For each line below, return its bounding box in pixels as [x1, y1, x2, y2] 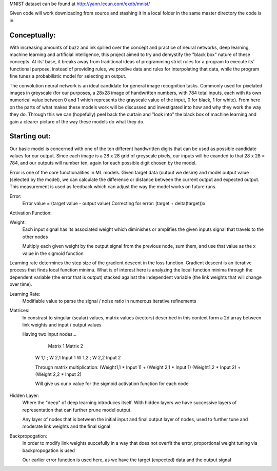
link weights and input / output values [22, 322, 102, 328]
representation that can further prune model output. [22, 407, 132, 413]
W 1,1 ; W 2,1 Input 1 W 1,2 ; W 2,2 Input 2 [35, 355, 121, 361]
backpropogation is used [22, 447, 75, 454]
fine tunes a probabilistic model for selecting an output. [9, 73, 127, 79]
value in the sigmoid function [22, 250, 84, 257]
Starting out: [9, 132, 51, 141]
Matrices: [9, 307, 30, 314]
